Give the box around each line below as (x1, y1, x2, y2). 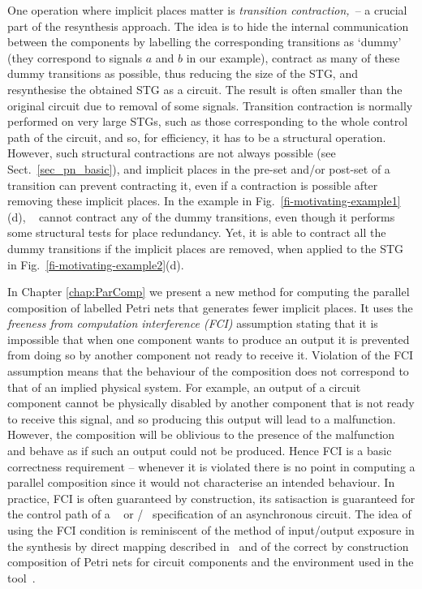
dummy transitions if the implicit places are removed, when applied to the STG (7, 239, 404, 256)
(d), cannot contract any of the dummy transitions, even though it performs (7, 208, 395, 225)
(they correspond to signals (7, 49, 142, 66)
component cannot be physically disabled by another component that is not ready (7, 394, 415, 411)
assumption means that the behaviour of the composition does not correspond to (7, 363, 409, 380)
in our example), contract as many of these (186, 49, 400, 66)
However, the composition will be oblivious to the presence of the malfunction (7, 426, 395, 443)
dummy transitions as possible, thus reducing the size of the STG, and (7, 65, 358, 82)
